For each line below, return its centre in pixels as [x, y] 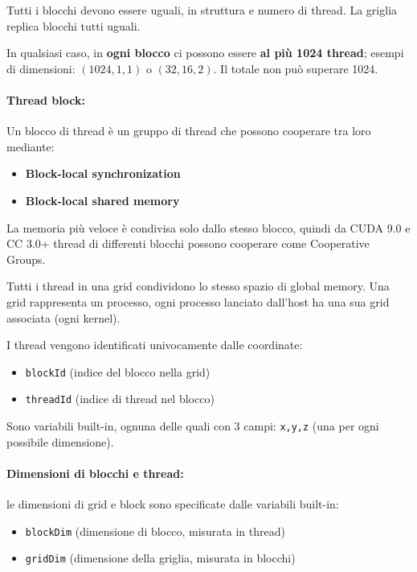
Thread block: [46, 99]
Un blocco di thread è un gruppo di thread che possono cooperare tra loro [189, 131]
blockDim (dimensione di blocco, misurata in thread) [155, 531]
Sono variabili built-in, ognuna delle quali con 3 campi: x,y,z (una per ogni [193, 426]
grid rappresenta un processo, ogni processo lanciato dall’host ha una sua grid [198, 301]
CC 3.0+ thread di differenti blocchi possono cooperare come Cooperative [188, 243]
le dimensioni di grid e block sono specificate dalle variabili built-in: [173, 504]
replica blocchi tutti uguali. [74, 25]
